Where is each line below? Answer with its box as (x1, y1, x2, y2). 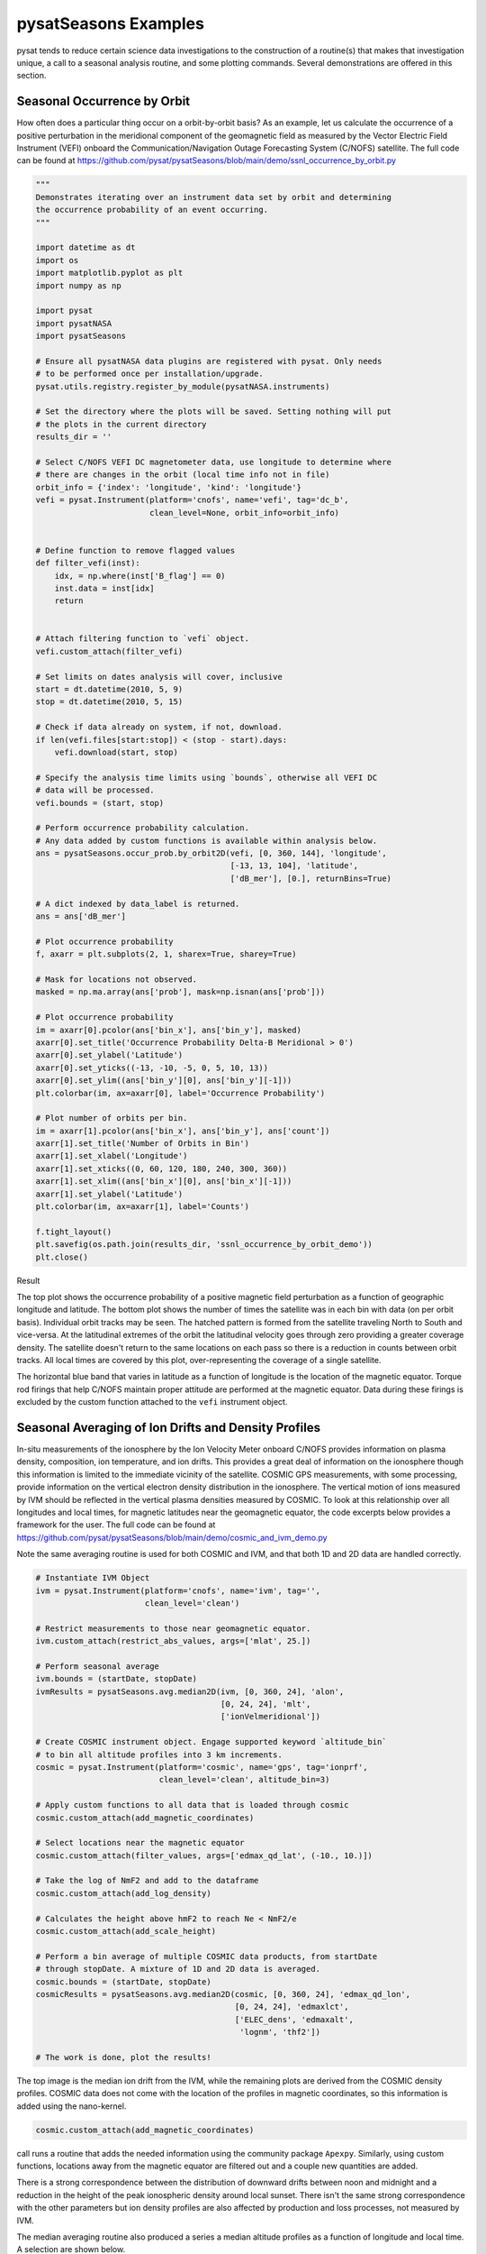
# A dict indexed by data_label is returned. (35, 898, 240, 909)
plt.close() (35, 1251, 89, 1262)
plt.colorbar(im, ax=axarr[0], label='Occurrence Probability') (35, 1087, 326, 1098)
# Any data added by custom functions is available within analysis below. (35, 835, 378, 846)
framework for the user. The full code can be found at (16, 1519, 216, 1530)
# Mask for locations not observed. (35, 975, 198, 985)
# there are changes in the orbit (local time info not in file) (35, 470, 330, 480)
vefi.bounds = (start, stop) (35, 798, 165, 808)
